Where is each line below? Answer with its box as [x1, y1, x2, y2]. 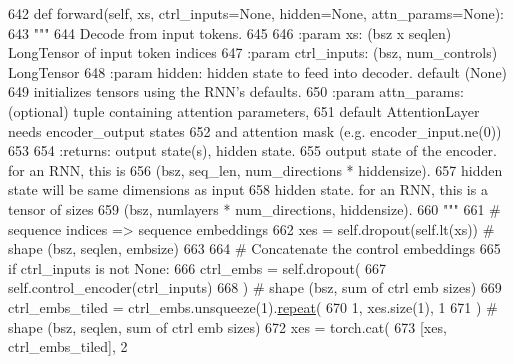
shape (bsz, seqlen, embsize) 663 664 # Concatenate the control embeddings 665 [8, 238, 501, 259]
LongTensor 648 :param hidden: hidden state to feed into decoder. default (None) [8, 61, 508, 82]
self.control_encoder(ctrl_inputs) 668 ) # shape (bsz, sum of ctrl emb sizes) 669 [8, 277, 502, 298]
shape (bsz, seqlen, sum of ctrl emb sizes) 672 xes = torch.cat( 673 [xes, [8, 316, 447, 337]
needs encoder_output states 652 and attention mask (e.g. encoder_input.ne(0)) [8, 120, 502, 141]
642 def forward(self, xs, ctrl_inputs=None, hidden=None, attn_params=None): [8, 3, 504, 23]
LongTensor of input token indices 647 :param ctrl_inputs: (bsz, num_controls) [8, 42, 498, 63]
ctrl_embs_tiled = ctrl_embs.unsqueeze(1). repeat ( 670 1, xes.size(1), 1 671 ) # [8, 296, 498, 317]
